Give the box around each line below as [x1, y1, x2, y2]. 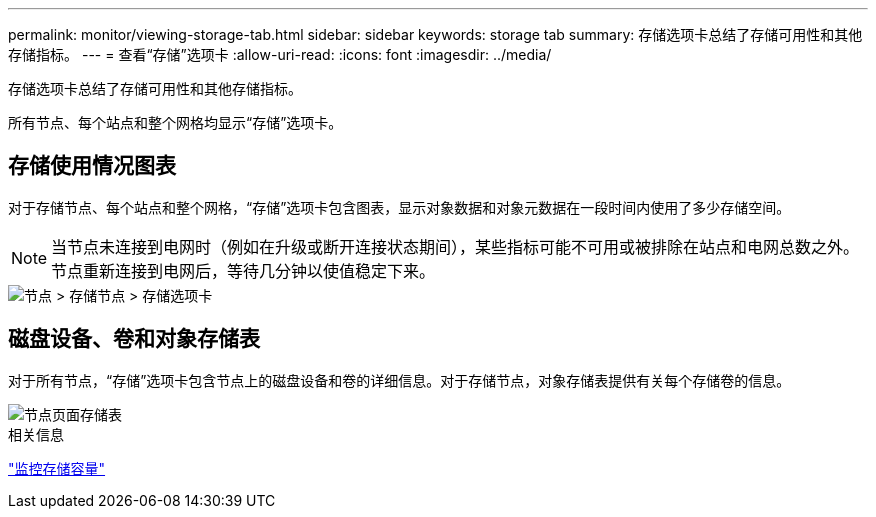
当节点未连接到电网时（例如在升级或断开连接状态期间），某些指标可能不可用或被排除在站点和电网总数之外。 [51, 236, 860, 257]
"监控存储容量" [8, 459, 106, 477]
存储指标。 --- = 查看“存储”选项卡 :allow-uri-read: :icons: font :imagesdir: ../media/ [8, 46, 552, 63]
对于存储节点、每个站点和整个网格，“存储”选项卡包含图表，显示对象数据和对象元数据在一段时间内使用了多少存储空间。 [8, 198, 791, 216]
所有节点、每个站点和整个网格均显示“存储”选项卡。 [8, 114, 343, 131]
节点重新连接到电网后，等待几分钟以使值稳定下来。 [51, 260, 436, 281]
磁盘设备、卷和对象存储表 [8, 326, 260, 352]
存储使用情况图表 [8, 153, 176, 179]
